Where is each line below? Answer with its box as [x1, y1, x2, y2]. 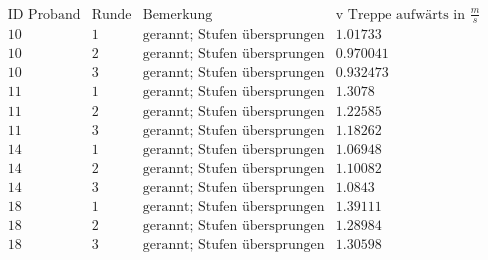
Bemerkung [142, 7, 213, 22]
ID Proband [7, 7, 81, 22]
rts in [432, 7, 466, 22]
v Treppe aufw [335, 7, 426, 22]
